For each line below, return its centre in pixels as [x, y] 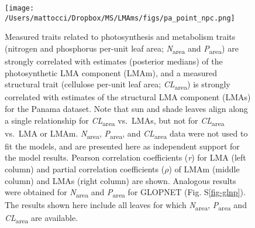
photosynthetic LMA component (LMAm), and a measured [111, 72]
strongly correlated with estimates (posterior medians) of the [114, 61]
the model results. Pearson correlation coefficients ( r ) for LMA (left [125, 157]
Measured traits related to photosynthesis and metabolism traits [120, 37]
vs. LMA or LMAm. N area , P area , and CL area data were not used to [126, 134]
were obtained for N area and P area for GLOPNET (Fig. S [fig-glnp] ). [125, 193]
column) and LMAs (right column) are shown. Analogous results [120, 180]
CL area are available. [42, 219]
